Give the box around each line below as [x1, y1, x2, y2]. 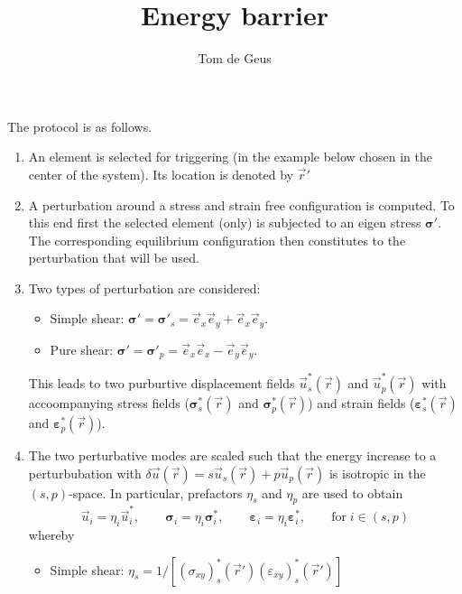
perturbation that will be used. [28, 248, 199, 267]
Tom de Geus [198, 49, 272, 68]
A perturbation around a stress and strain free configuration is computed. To [28, 195, 455, 214]
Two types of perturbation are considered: [28, 278, 261, 297]
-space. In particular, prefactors [69, 483, 243, 502]
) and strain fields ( [308, 394, 415, 413]
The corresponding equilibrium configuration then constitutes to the [28, 230, 406, 249]
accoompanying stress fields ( [28, 394, 189, 413]
